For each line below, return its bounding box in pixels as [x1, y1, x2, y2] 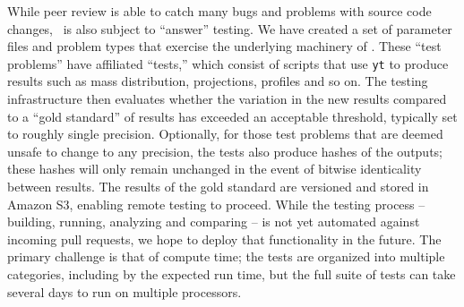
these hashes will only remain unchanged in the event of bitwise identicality [7, 159, 422, 178]
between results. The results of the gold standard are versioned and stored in [7, 177, 429, 195]
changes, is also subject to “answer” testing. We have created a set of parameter [7, 19, 452, 38]
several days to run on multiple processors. [7, 282, 242, 301]
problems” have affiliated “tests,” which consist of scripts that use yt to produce [7, 54, 449, 72]
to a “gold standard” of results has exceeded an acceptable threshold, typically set [7, 107, 458, 125]
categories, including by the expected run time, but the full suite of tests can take [7, 264, 456, 283]
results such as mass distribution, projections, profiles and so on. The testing [7, 72, 428, 90]
